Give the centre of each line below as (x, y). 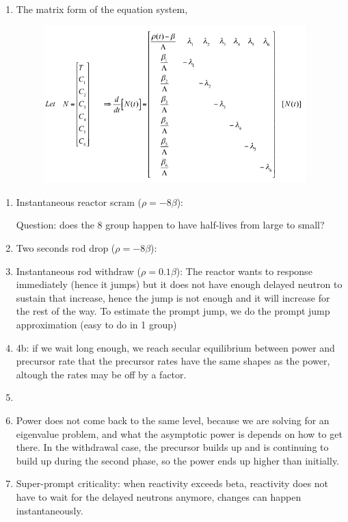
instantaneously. (50, 510)
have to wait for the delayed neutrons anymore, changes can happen (159, 496)
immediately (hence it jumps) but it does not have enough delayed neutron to (179, 284)
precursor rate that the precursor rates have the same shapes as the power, (173, 361)
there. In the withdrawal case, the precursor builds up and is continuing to (172, 447)
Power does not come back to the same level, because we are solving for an (173, 420)
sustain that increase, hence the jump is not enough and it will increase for (173, 297)
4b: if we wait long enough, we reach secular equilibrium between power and (175, 347)
